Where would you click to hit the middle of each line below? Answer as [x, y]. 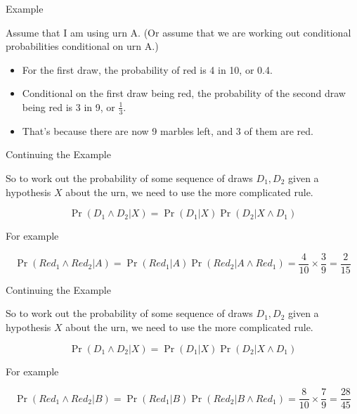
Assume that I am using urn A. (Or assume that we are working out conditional [178, 32]
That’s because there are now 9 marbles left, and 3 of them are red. [168, 130]
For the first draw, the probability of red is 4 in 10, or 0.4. [147, 69]
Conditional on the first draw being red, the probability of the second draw [184, 93]
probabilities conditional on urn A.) [82, 46]
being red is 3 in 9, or [69, 106]
